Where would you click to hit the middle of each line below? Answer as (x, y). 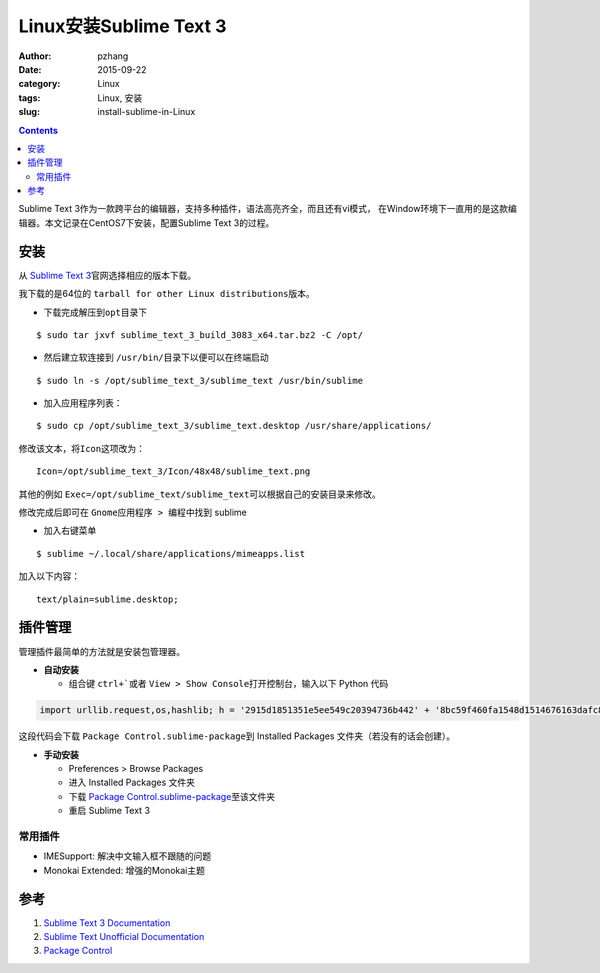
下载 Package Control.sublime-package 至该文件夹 (172, 796)
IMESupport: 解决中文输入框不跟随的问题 (127, 856)
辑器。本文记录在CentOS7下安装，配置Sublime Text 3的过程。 (146, 222)
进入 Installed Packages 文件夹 (131, 782)
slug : (29, 112)
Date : (30, 69)
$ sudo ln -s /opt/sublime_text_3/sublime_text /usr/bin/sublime (200, 380)
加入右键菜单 (70, 531)
